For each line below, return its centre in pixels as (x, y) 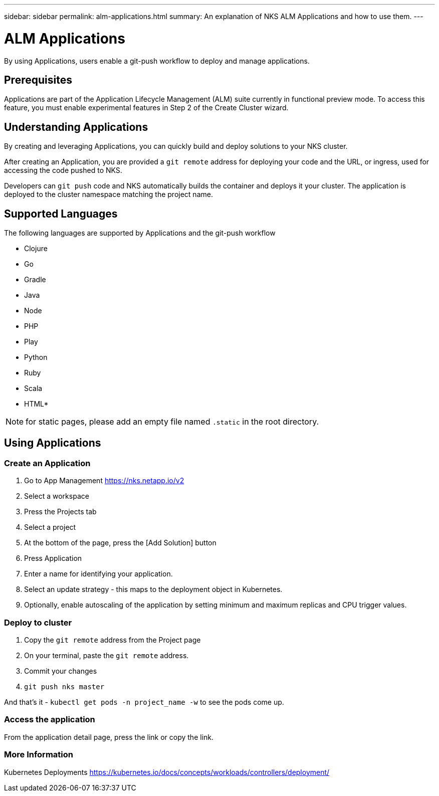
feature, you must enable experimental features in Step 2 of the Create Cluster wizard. (146, 108)
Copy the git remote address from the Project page (113, 640)
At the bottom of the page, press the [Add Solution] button (120, 543)
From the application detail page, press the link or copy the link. (109, 737)
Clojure (36, 249)
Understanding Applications (76, 127)
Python (36, 357)
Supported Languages (61, 214)
